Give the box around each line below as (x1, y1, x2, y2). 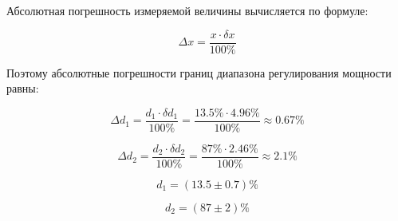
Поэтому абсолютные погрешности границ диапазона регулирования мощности (6, 64, 392, 81)
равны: (6, 80, 39, 97)
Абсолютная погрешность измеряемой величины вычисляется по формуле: (6, 2, 368, 18)
